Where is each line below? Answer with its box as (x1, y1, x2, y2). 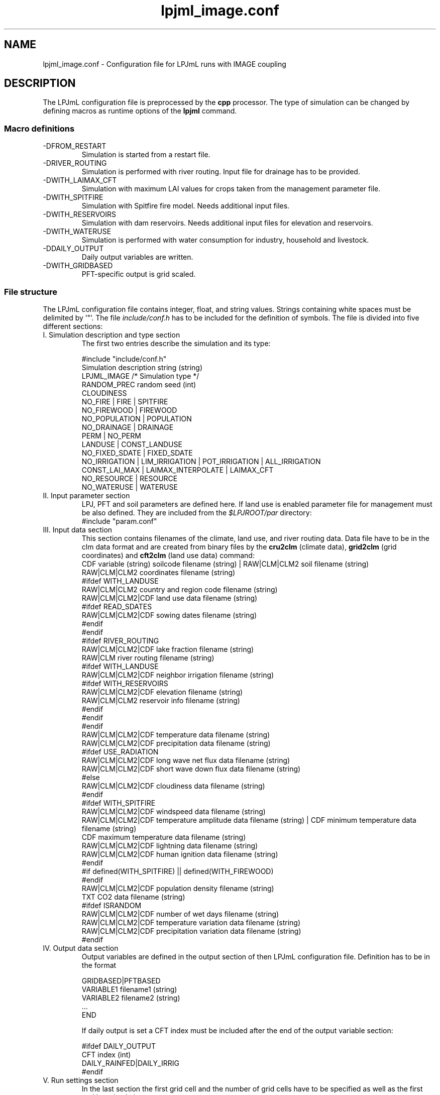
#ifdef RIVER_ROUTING (81, 636, 159, 645)
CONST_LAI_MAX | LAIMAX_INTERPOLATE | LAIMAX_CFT (81, 465, 274, 474)
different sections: (43, 321, 103, 331)
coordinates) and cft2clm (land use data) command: (81, 551, 255, 560)
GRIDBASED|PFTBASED (81, 976, 161, 985)
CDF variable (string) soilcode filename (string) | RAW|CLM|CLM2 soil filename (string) (81, 559, 369, 568)
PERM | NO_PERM (81, 431, 141, 440)
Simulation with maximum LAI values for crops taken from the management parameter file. (81, 184, 381, 193)
